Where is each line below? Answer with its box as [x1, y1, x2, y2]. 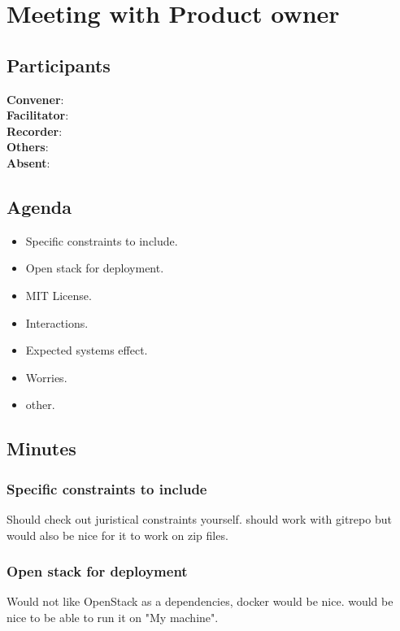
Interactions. [25, 314, 89, 331]
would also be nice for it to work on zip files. [7, 526, 228, 543]
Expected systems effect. [25, 342, 148, 359]
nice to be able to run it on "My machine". [7, 608, 219, 625]
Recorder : [7, 122, 63, 139]
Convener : [7, 90, 64, 107]
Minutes [7, 436, 76, 461]
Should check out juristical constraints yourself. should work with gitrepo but [7, 510, 392, 527]
